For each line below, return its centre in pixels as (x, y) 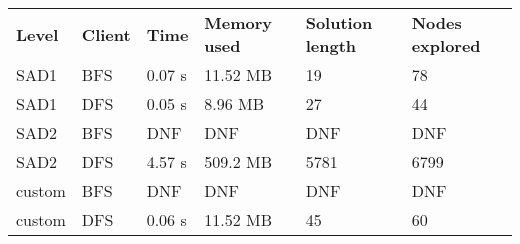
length (331, 45)
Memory (238, 22)
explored (446, 45)
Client (106, 34)
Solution (339, 22)
